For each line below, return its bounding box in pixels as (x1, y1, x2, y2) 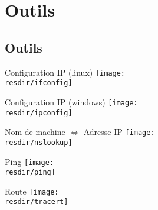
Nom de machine (5, 125, 65, 138)
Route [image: (5, 185, 59, 197)
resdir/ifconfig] (5, 79, 73, 88)
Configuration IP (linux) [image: (5, 66, 126, 78)
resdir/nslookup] (5, 138, 73, 147)
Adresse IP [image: (83, 125, 155, 138)
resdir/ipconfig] (5, 108, 73, 117)
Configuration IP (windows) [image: (5, 95, 138, 108)
